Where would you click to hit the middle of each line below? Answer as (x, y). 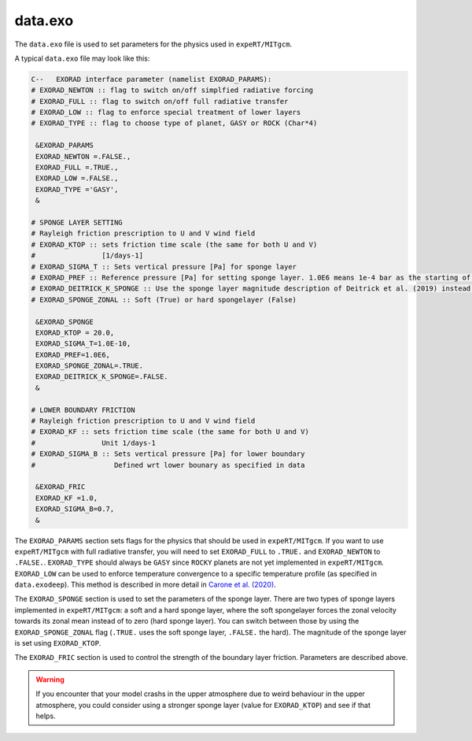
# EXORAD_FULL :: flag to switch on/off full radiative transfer (160, 101)
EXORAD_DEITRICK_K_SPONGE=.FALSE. (102, 377)
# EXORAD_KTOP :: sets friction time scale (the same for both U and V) (174, 245)
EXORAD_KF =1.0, (67, 498)
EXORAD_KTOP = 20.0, (75, 332)
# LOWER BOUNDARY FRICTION (83, 410)
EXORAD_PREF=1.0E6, (73, 355)
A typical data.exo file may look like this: (82, 58)
